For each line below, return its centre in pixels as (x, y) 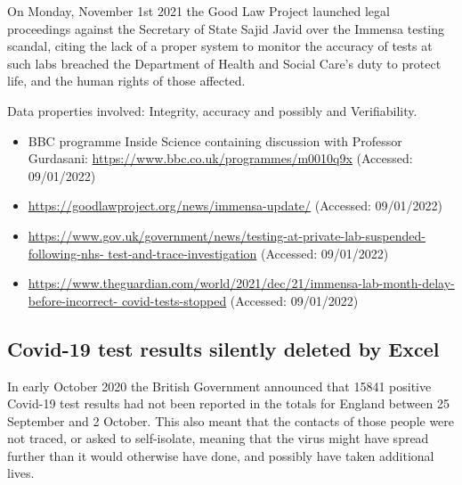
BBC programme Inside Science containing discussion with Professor (215, 140)
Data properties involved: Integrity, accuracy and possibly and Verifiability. (212, 110)
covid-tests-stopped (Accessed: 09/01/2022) (240, 300)
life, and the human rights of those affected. (126, 81)
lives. (21, 473)
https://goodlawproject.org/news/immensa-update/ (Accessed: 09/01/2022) (235, 206)
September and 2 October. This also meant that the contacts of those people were (231, 420)
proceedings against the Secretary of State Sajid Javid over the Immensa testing (226, 28)
